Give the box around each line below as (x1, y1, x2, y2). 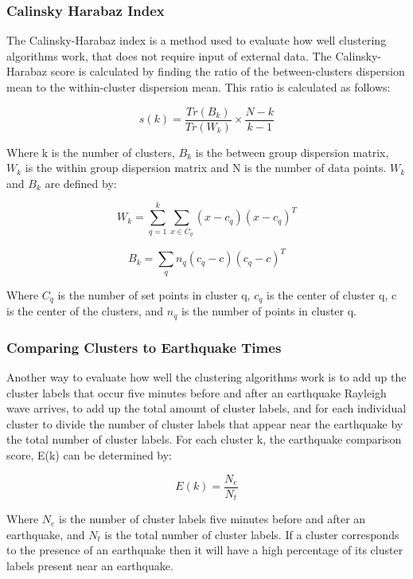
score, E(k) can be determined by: (6, 446, 173, 463)
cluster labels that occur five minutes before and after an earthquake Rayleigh (6, 384, 387, 401)
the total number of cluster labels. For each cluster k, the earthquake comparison (6, 431, 402, 448)
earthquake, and (6, 526, 85, 542)
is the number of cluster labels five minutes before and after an (59, 511, 366, 527)
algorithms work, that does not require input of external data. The (6, 47, 332, 64)
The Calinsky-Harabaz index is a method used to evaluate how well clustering (6, 32, 387, 49)
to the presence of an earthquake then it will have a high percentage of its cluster (6, 542, 403, 558)
